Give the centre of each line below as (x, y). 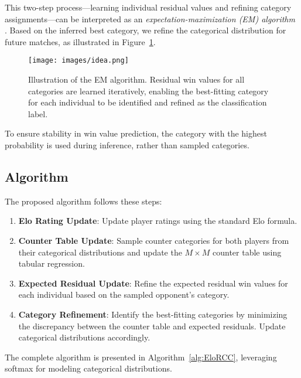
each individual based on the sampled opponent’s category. (124, 294)
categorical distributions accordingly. (84, 337)
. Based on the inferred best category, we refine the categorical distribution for (146, 30)
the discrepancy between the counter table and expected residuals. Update (152, 326)
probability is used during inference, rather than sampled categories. (127, 145)
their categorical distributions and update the (100, 252)
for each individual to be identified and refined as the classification (148, 102)
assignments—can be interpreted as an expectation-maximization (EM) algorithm (150, 18)
